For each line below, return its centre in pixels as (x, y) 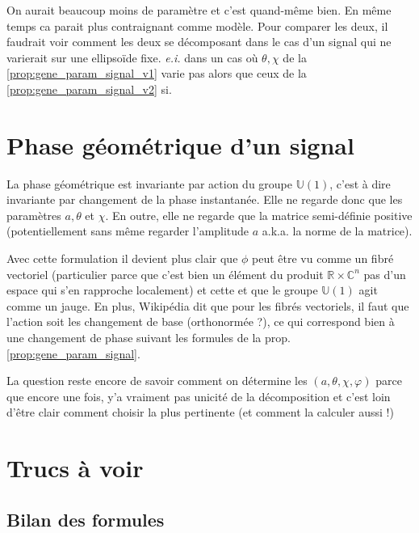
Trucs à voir (75, 468)
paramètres (34, 215)
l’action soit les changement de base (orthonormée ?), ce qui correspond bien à (201, 321)
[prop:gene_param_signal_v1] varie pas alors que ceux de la (157, 73)
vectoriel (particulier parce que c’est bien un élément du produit (165, 274)
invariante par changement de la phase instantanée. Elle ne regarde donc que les (205, 199)
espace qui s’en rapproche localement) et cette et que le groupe (162, 290)
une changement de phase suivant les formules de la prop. (149, 338)
